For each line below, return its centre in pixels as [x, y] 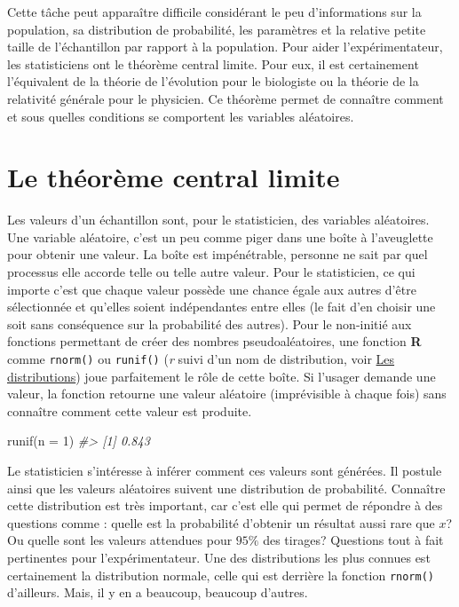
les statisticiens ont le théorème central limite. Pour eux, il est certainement [213, 63]
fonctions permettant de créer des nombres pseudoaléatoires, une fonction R [214, 341]
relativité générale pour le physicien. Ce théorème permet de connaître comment [226, 98]
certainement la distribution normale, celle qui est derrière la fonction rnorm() [221, 575]
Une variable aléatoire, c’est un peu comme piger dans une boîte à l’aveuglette [220, 236]
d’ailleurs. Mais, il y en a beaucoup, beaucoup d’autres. [158, 592]
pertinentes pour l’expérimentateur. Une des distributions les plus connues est [219, 558]
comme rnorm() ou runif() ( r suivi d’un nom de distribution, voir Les [201, 359]
